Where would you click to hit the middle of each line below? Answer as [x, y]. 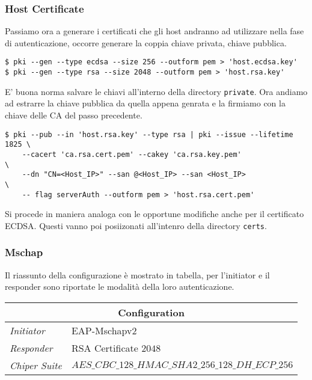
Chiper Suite [36, 365]
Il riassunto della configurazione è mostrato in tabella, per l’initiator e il [137, 274]
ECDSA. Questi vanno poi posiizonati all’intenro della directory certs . [136, 225]
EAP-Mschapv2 [104, 330]
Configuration [151, 312]
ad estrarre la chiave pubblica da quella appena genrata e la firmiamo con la [145, 103]
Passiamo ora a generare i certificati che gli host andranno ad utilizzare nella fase [154, 31]
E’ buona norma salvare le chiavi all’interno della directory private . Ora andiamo [156, 91]
